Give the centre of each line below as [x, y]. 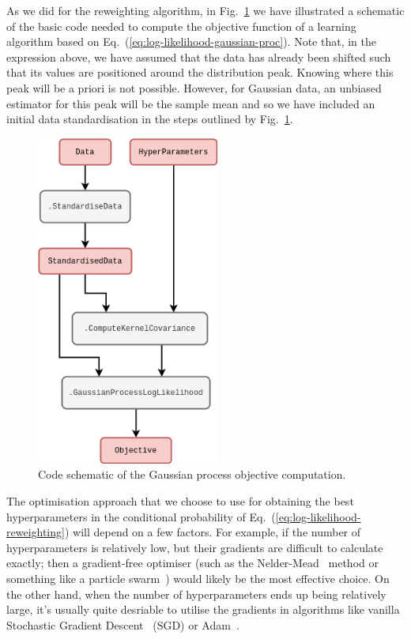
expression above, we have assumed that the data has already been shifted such [199, 56]
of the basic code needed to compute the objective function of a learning [181, 26]
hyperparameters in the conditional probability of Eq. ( [141, 516]
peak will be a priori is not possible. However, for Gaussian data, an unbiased [194, 87]
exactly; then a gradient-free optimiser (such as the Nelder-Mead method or [192, 563]
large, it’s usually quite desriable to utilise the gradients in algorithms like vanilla [203, 609]
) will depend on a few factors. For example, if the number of [213, 532]
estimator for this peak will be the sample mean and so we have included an [191, 103]
